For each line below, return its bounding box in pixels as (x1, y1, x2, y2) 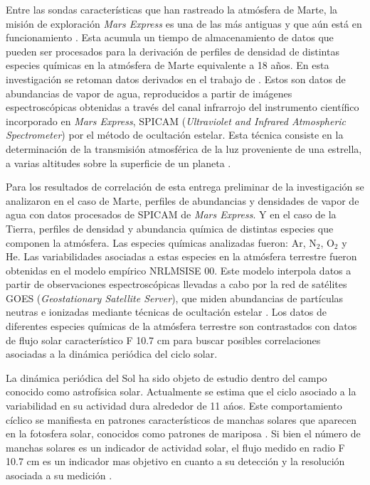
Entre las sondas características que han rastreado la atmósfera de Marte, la (6, 2, 338, 16)
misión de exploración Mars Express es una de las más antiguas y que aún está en (6, 16, 362, 31)
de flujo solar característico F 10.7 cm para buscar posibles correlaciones (6, 332, 321, 347)
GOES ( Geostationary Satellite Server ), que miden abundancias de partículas (6, 290, 344, 305)
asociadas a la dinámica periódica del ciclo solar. (6, 346, 218, 361)
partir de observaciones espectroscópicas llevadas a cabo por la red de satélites (6, 277, 347, 292)
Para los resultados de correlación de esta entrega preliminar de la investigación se (6, 179, 364, 194)
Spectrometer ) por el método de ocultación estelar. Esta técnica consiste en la (6, 127, 344, 142)
